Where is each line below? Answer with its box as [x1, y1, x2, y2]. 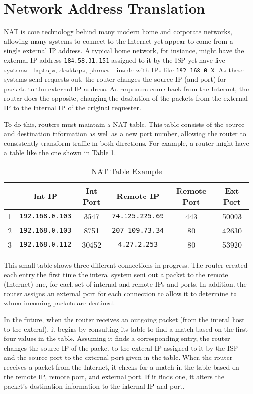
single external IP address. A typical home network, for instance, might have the [4, 45, 244, 55]
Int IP [33, 190, 57, 202]
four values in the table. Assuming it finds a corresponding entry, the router [4, 333, 230, 343]
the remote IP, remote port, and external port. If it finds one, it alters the [4, 371, 224, 381]
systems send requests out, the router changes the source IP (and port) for [4, 74, 226, 84]
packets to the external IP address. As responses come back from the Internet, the [4, 83, 249, 93]
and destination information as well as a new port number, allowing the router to [4, 128, 246, 139]
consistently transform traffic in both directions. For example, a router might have [4, 138, 249, 148]
